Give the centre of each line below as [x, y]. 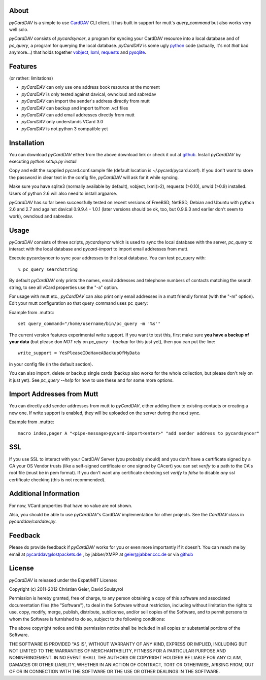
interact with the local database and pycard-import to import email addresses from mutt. [99, 249]
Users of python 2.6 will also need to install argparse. [63, 193]
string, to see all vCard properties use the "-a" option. [64, 287]
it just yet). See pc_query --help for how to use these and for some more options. [91, 380]
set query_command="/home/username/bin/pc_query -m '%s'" [89, 324]
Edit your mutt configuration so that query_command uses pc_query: [79, 303]
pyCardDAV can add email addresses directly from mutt [78, 115]
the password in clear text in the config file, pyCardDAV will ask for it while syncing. [94, 177]
